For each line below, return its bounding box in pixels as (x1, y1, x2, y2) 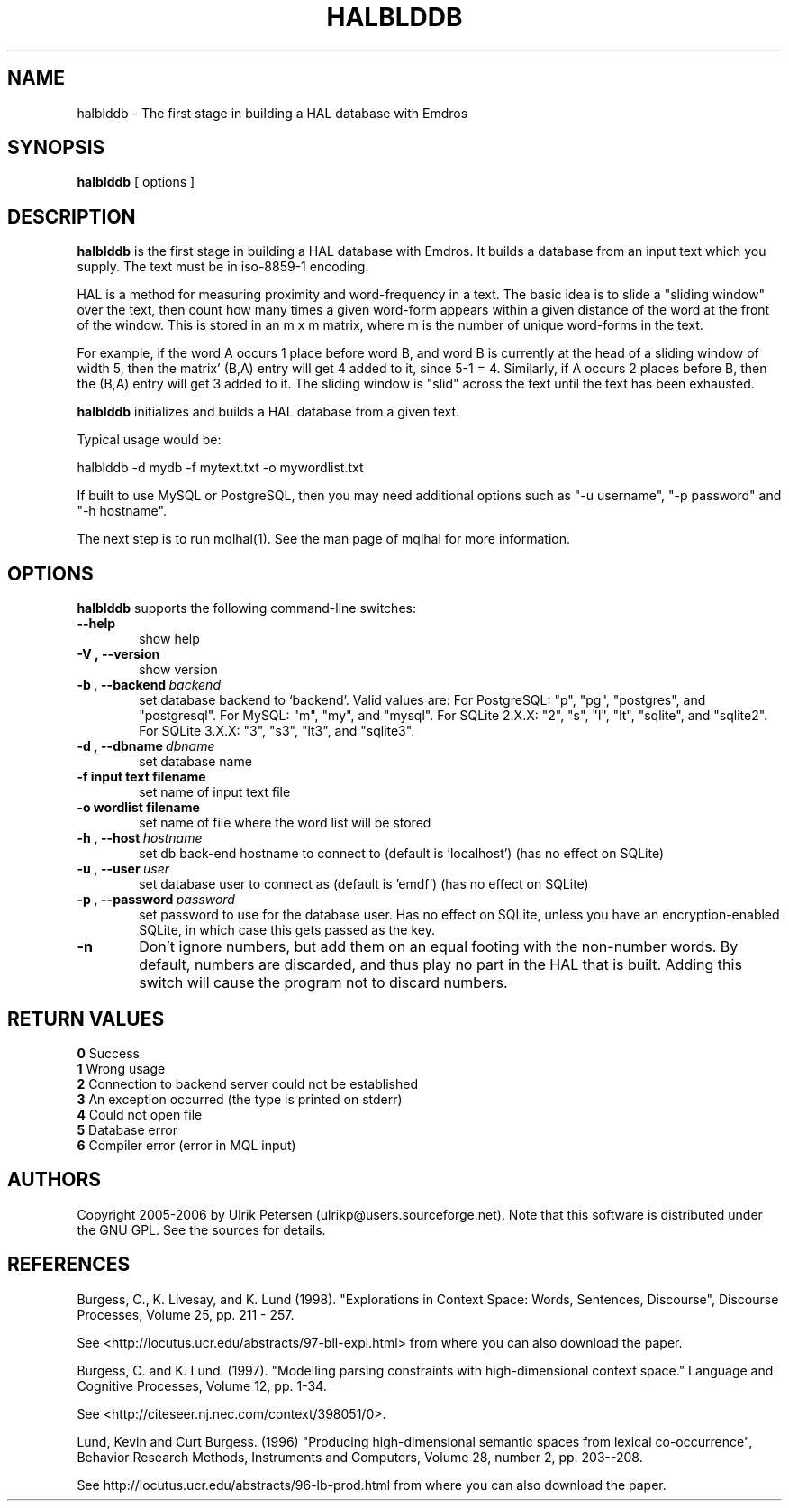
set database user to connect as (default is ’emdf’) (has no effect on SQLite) (139, 876, 589, 892)
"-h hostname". (77, 503, 167, 519)
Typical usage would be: (77, 432, 222, 448)
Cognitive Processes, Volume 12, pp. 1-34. (77, 1377, 327, 1394)
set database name (139, 754, 252, 770)
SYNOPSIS (7, 136, 105, 160)
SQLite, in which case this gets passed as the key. (139, 922, 435, 938)
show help (139, 631, 200, 647)
